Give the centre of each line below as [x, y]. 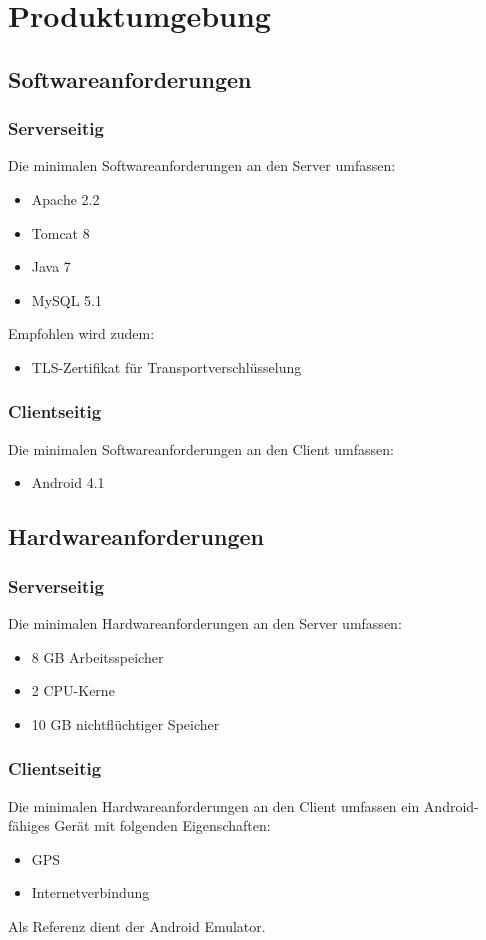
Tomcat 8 [60, 232]
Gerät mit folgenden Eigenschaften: [162, 825]
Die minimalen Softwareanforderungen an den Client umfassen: [201, 448]
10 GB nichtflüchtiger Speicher [125, 723]
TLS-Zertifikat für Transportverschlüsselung [166, 366]
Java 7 [51, 266]
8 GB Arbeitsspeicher [97, 656]
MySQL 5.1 [67, 299]
